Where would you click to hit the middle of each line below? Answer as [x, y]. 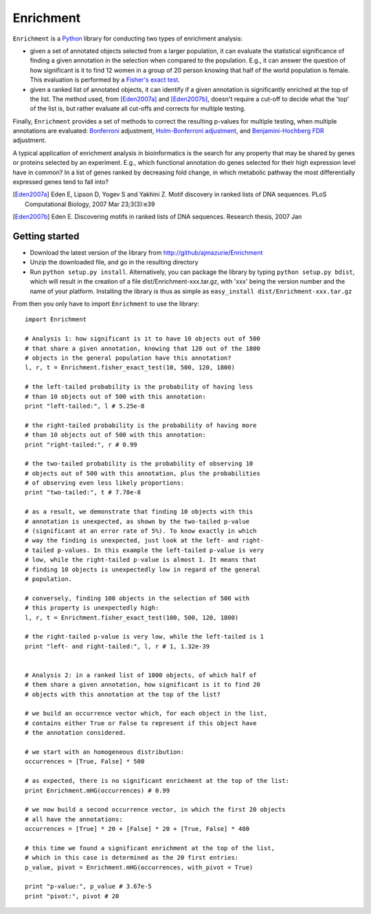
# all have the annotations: [74, 819]
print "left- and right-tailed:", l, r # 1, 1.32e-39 [117, 646]
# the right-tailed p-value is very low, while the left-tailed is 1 [145, 637]
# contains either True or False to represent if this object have [141, 723]
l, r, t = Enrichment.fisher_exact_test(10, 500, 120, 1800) [130, 368]
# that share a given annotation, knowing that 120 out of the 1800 [143, 348]
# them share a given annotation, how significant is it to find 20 [143, 685]
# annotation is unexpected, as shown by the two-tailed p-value [137, 521]
